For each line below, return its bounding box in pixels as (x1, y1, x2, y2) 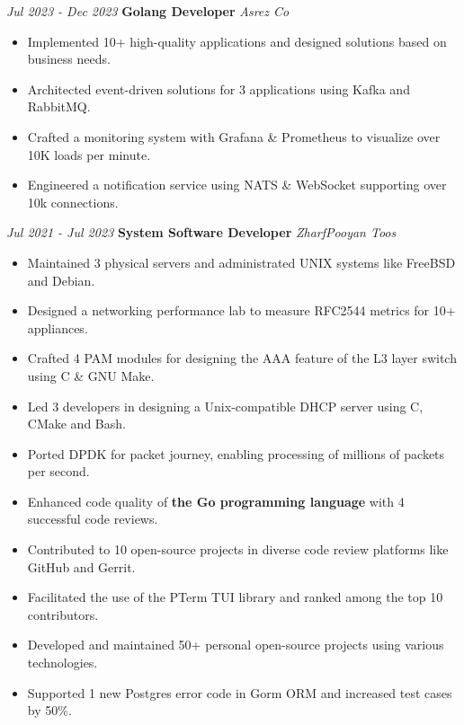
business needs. (27, 49, 111, 68)
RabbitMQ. (27, 97, 91, 116)
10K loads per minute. (27, 145, 151, 164)
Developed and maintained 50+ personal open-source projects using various (27, 635, 444, 654)
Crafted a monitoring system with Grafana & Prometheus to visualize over (27, 127, 441, 146)
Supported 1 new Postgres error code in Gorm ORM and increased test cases (27, 683, 452, 702)
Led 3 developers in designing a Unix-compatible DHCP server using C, (27, 396, 424, 415)
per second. (27, 462, 90, 481)
